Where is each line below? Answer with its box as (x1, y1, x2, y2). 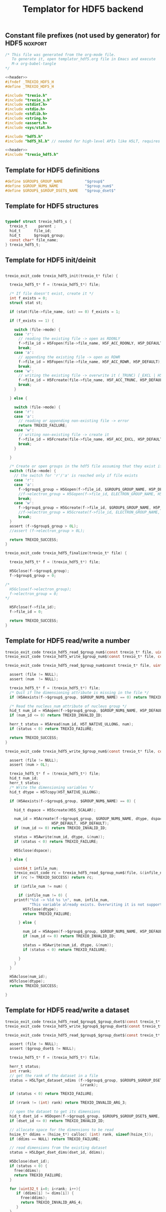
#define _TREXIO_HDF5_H (5, 84, 54, 89)
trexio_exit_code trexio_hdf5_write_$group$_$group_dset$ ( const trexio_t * (5, 1024, 163, 1029)
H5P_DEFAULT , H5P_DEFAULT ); (51, 821, 110, 826)
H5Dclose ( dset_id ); (9, 1159, 50, 1164)
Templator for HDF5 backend (22, 3, 144, 15)
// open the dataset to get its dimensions (9, 1109, 100, 1114)
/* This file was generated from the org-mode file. (5, 52, 116, 57)
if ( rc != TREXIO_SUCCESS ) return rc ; (14, 875, 94, 880)
